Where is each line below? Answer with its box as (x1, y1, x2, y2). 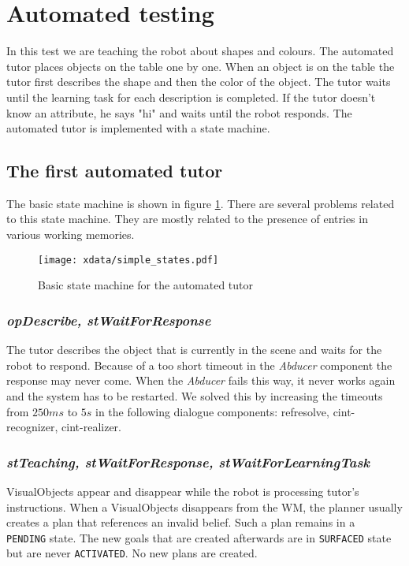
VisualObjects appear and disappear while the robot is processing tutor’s (6, 482, 359, 499)
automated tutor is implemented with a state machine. (6, 120, 270, 136)
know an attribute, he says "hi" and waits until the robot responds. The (6, 104, 352, 121)
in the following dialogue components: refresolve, (95, 403, 329, 419)
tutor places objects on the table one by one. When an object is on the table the (6, 58, 395, 74)
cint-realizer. (61, 419, 121, 435)
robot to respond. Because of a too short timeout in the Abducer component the (6, 356, 392, 373)
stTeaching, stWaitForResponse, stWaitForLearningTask (6, 452, 370, 471)
